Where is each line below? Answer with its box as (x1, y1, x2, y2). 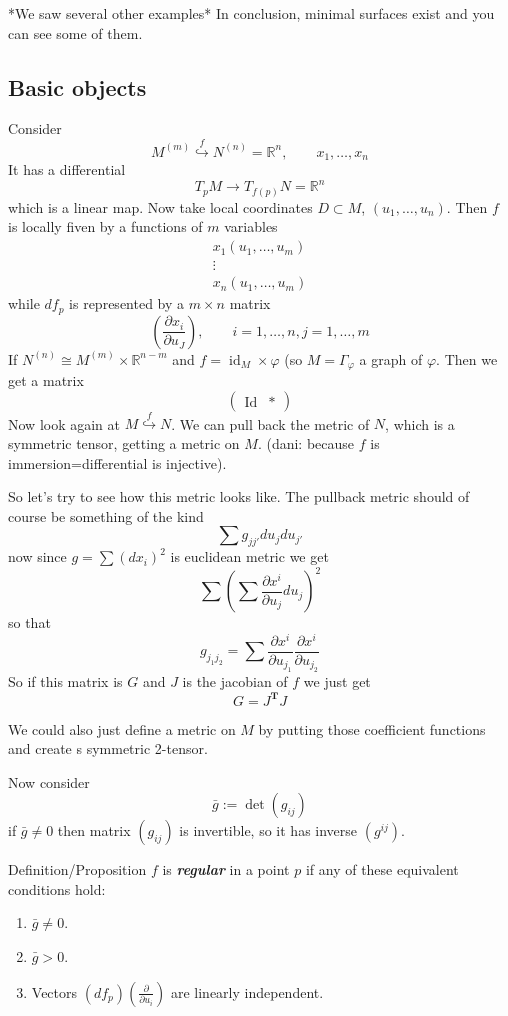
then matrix (57, 820, 131, 841)
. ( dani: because (257, 433, 355, 454)
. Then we (436, 348, 498, 369)
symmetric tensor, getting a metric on (8, 433, 240, 454)
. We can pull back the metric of (171, 413, 370, 434)
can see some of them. (8, 22, 143, 43)
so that (8, 612, 51, 633)
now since (8, 546, 67, 567)
